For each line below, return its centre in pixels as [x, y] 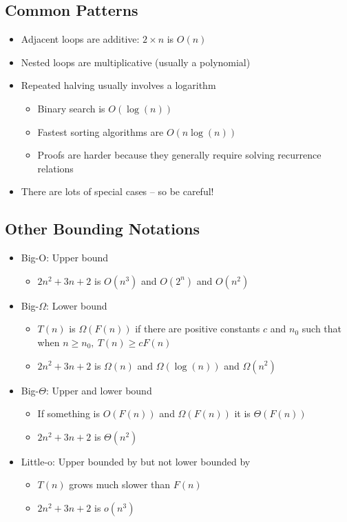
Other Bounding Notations [102, 229]
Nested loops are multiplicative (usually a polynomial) [136, 62]
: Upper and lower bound [99, 390]
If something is [69, 413]
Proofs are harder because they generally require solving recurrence [179, 155]
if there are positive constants [198, 329]
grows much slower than [120, 484]
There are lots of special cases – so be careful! [117, 191]
